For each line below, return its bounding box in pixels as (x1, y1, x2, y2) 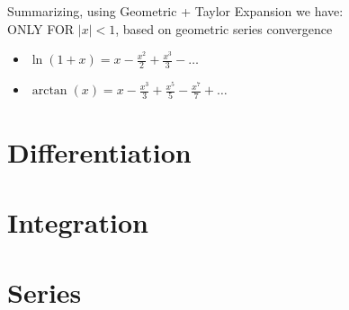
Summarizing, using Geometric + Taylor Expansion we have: (7, 2, 344, 20)
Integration (7, 203, 148, 240)
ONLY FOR (7, 19, 75, 38)
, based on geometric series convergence (115, 19, 333, 38)
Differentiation (7, 133, 192, 170)
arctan (31, 84, 67, 98)
